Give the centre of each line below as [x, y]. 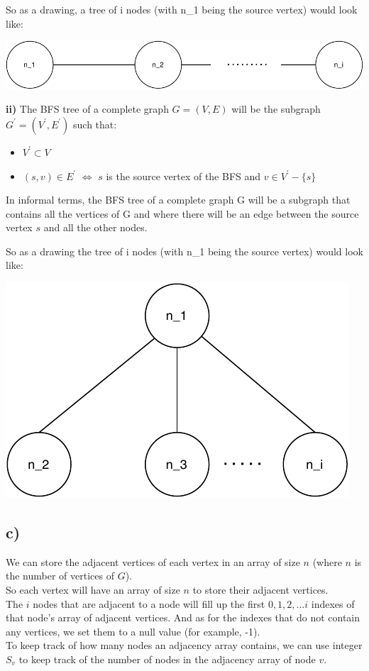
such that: [95, 124]
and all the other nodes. [95, 227]
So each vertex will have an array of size [93, 590]
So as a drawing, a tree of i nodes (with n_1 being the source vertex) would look [182, 9]
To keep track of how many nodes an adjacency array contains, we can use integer [184, 645]
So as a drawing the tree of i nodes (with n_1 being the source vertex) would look [184, 251]
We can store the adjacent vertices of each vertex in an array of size [153, 561]
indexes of [333, 603]
